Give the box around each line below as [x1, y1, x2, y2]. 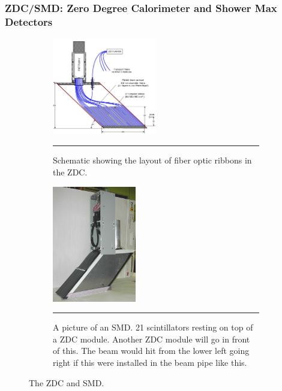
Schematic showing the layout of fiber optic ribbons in [53, 154, 252, 166]
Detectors [5, 14, 53, 29]
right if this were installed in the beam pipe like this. [53, 356, 247, 368]
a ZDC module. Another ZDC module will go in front [53, 332, 250, 345]
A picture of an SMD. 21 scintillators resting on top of [53, 321, 253, 334]
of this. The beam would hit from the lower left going [53, 344, 250, 357]
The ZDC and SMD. [29, 376, 104, 389]
